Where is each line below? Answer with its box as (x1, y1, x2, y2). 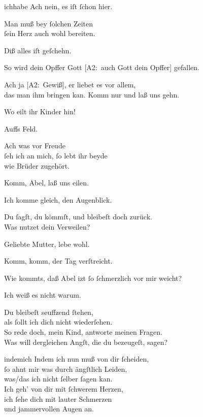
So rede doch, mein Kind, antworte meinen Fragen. (4, 327, 162, 337)
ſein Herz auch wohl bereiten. (4, 28, 95, 39)
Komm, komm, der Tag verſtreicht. (4, 255, 113, 266)
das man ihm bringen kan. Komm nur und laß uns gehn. (4, 89, 180, 100)
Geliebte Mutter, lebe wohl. (4, 238, 90, 249)
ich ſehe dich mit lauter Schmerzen (4, 393, 112, 404)
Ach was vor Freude (4, 140, 65, 151)
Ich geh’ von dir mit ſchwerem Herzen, (4, 383, 123, 394)
